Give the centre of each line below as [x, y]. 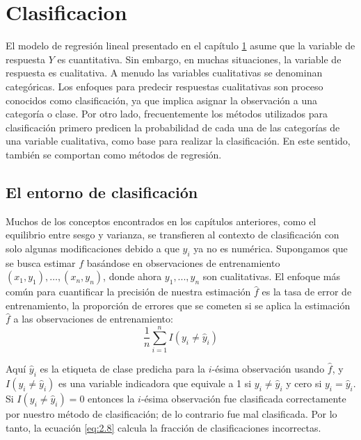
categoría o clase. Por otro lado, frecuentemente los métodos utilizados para [167, 114]
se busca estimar [41, 262]
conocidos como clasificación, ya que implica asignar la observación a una [161, 100]
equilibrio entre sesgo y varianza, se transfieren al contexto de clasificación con [173, 235]
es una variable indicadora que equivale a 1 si [155, 383]
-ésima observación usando [268, 369]
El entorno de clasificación [102, 192]
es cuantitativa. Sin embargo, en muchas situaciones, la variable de [199, 59]
